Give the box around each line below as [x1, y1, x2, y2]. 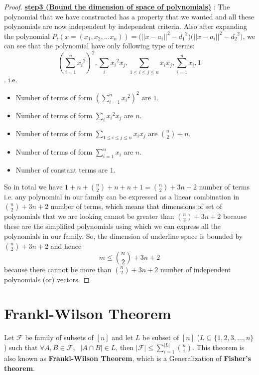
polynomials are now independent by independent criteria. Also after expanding [4, 21, 248, 31]
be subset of [142, 332, 179, 343]
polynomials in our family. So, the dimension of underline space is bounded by [4, 231, 243, 241]
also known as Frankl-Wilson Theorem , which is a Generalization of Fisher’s [4, 353, 251, 364]
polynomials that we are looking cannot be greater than [4, 211, 174, 221]
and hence [50, 240, 82, 251]
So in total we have [4, 181, 63, 191]
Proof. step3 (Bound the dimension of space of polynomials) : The [4, 1, 230, 11]
